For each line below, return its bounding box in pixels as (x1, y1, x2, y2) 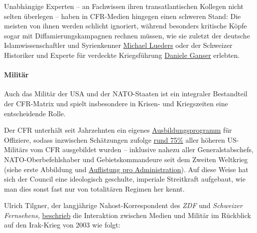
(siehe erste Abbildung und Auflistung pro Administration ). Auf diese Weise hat (4, 164, 249, 174)
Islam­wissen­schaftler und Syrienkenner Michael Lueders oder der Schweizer (4, 40, 233, 50)
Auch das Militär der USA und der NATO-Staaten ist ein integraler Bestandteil (4, 88, 248, 99)
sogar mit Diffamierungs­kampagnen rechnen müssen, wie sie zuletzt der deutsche (4, 30, 250, 40)
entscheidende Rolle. (4, 108, 66, 118)
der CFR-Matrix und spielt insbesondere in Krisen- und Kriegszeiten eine (4, 98, 228, 108)
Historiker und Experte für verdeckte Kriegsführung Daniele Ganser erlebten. (4, 49, 240, 60)
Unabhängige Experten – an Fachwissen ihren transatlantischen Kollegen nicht (4, 1, 244, 11)
